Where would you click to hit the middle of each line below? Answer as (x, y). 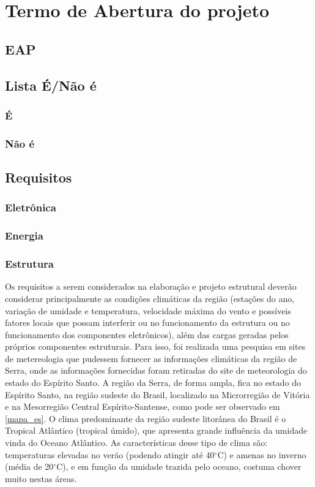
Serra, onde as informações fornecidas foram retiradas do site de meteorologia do (156, 370)
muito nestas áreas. (41, 478)
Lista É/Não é (51, 85)
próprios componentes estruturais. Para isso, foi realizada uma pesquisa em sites (155, 346)
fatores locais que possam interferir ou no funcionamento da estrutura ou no (147, 323)
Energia (24, 236)
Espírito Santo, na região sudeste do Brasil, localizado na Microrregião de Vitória (157, 394)
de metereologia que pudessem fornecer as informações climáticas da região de (151, 358)
